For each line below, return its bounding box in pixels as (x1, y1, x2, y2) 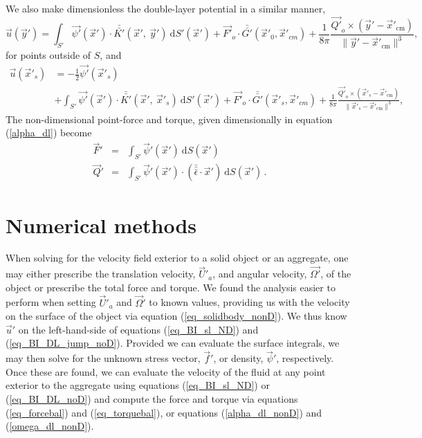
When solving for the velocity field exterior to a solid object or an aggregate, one (6, 250, 349, 265)
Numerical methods (6, 210, 197, 239)
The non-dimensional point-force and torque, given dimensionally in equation (6, 111, 333, 126)
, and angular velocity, (212, 266, 307, 281)
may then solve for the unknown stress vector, (6, 351, 201, 365)
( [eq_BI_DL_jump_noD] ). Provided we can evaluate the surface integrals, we (6, 336, 340, 350)
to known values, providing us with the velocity (149, 295, 350, 309)
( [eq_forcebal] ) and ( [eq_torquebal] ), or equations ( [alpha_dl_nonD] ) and (6, 405, 322, 419)
